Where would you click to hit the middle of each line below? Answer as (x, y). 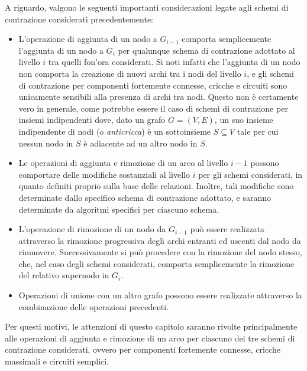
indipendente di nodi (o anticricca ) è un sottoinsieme (115, 131)
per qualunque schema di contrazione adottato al (206, 50)
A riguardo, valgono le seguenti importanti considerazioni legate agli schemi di (147, 7)
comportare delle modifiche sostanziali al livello (104, 174)
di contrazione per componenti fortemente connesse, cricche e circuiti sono (153, 85)
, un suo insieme (244, 120)
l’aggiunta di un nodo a (61, 50)
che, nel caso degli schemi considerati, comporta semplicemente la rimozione (156, 263)
